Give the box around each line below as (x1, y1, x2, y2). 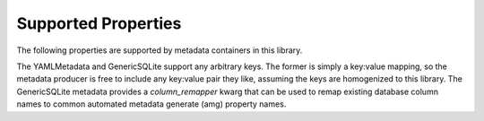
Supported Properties (16, 13, 182, 33)
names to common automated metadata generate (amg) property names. (16, 99, 287, 109)
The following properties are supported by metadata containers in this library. (16, 45, 303, 56)
